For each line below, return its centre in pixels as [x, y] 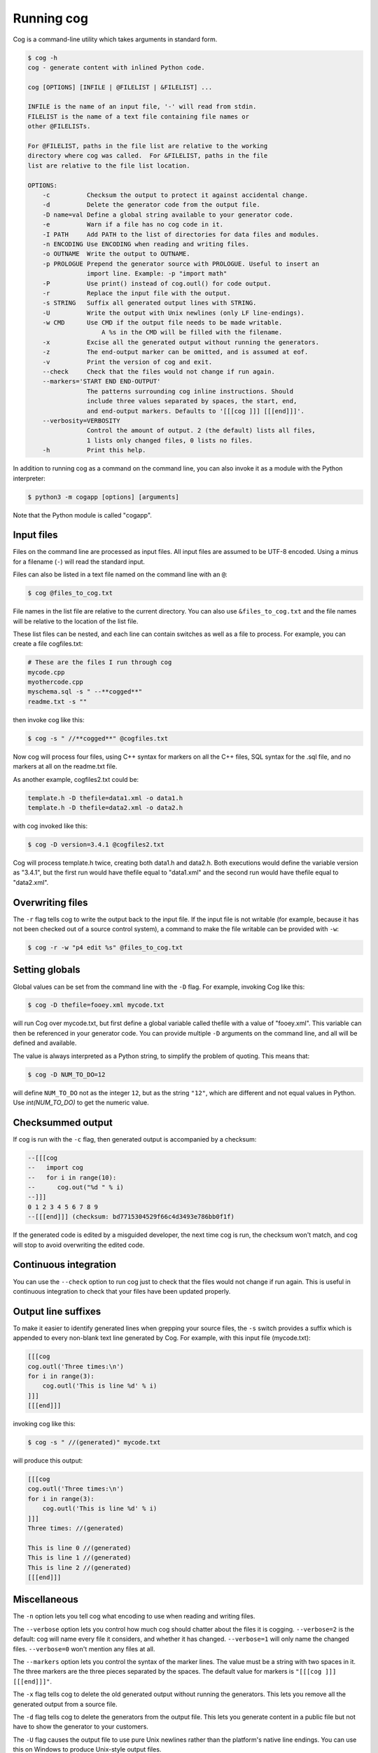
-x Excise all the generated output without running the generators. [181, 342]
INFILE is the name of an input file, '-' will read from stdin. [142, 107]
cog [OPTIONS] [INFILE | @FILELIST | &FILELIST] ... [120, 87]
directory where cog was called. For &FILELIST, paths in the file [148, 156]
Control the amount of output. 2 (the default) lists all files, [201, 431]
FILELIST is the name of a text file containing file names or [139, 116]
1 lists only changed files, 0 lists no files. [170, 440]
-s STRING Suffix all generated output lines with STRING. [149, 303]
